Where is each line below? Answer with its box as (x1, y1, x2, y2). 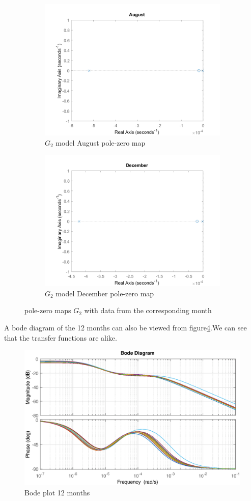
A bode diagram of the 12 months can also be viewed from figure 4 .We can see (4, 322, 247, 332)
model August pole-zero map (55, 137, 146, 148)
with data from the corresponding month (84, 305, 212, 316)
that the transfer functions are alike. (4, 332, 117, 343)
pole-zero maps (24, 305, 71, 316)
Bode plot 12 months (24, 487, 90, 497)
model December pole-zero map (55, 288, 154, 298)
